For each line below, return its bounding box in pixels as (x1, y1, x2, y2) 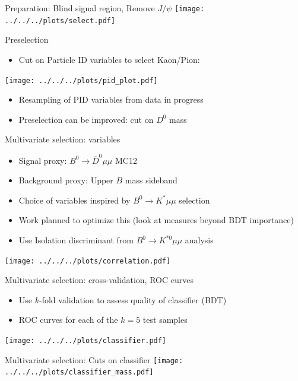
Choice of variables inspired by (18, 193, 131, 206)
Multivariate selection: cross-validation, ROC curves (5, 274, 194, 286)
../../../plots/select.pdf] (5, 16, 116, 25)
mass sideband (125, 174, 177, 186)
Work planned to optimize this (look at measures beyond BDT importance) (18, 214, 294, 226)
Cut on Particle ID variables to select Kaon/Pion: (18, 53, 200, 65)
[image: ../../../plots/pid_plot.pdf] (5, 76, 158, 85)
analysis (185, 234, 214, 246)
